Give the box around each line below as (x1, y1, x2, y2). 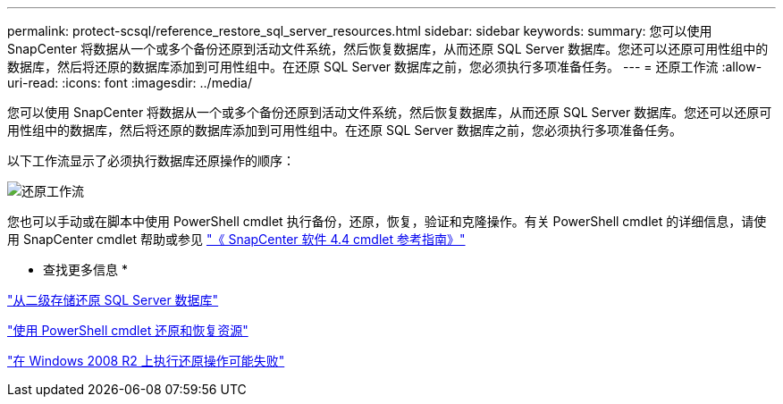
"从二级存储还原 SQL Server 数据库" (7, 292, 219, 307)
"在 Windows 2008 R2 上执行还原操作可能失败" (7, 353, 285, 368)
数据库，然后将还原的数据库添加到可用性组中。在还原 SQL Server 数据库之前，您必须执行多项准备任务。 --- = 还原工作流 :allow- (7, 59, 762, 74)
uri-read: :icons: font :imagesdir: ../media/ (7, 75, 252, 90)
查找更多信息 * (43, 262, 128, 277)
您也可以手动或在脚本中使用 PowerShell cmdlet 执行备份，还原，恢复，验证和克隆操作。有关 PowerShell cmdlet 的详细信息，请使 (7, 214, 767, 229)
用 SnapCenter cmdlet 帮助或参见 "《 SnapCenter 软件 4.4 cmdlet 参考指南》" (7, 231, 466, 247)
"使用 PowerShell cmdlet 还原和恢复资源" (7, 323, 248, 338)
